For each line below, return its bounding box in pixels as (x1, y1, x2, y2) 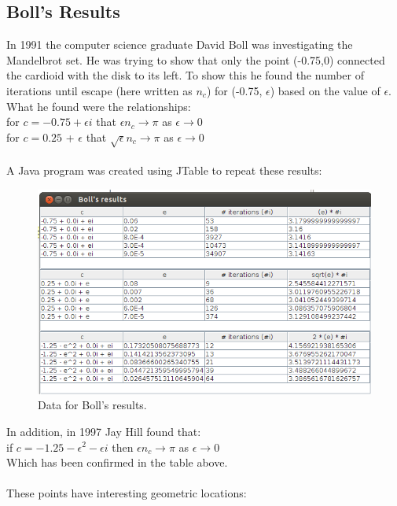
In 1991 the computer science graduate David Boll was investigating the (6, 36, 353, 53)
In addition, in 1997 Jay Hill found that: (6, 423, 201, 439)
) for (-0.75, (206, 82, 263, 98)
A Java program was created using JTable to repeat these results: (6, 162, 322, 179)
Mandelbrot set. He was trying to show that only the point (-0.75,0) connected (6, 51, 385, 68)
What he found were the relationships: (6, 98, 191, 114)
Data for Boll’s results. (38, 397, 147, 413)
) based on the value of (270, 82, 380, 98)
